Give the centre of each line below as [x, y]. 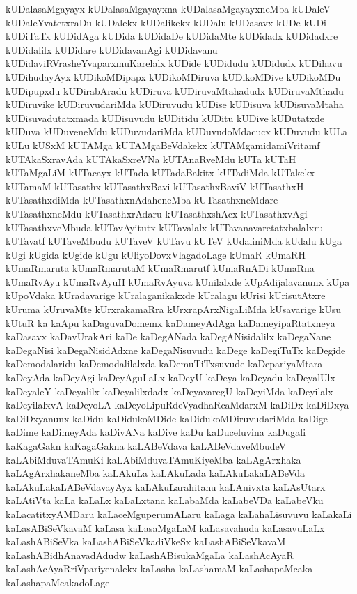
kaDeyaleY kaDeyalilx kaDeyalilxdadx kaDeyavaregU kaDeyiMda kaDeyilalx [169, 391]
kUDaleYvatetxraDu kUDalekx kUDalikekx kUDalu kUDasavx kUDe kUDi [166, 22]
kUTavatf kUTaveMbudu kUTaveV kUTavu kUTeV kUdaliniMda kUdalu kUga [174, 241]
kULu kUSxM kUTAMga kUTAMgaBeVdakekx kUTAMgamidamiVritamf [163, 145]
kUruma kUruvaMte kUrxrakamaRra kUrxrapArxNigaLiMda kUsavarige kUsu [174, 309]
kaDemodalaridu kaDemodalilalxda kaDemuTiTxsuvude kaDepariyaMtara [164, 364]
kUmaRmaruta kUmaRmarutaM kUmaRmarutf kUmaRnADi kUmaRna [160, 268]
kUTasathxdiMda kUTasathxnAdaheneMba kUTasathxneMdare [142, 200]
